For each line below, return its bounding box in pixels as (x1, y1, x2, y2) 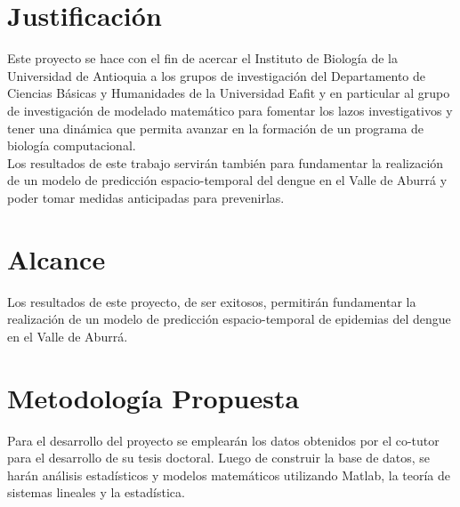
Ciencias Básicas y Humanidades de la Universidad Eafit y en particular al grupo (7, 84, 450, 102)
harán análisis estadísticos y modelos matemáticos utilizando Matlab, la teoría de (7, 465, 450, 484)
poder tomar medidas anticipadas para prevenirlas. (7, 188, 285, 206)
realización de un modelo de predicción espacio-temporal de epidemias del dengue (7, 310, 451, 328)
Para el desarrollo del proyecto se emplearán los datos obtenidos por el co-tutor (7, 431, 440, 449)
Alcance (7, 240, 106, 277)
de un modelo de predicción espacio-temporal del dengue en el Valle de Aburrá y (7, 171, 448, 189)
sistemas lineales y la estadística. (7, 483, 185, 502)
